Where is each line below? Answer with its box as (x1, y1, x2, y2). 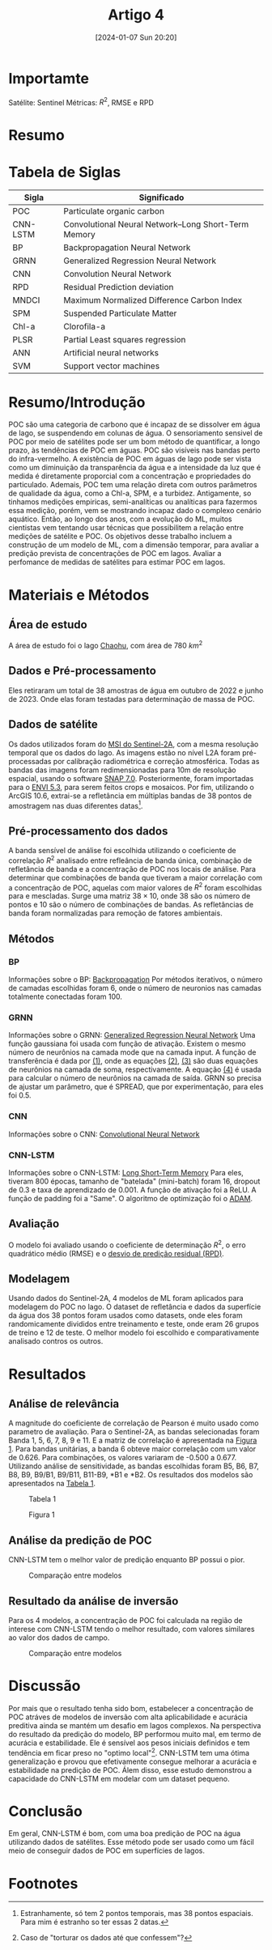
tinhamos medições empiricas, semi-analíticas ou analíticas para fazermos (8, 497, 257, 507)
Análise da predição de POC (8, 1533, 152, 1547)
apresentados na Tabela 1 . (8, 1479, 96, 1489)
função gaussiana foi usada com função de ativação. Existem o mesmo (8, 1039, 246, 1049)
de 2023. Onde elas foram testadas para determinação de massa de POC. (8, 694, 255, 703)
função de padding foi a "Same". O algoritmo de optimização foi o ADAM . (8, 1194, 253, 1204)
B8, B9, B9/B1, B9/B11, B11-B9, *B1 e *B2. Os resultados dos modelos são (8, 1470, 253, 1480)
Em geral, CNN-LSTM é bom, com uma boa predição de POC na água (8, 1829, 241, 1838)
